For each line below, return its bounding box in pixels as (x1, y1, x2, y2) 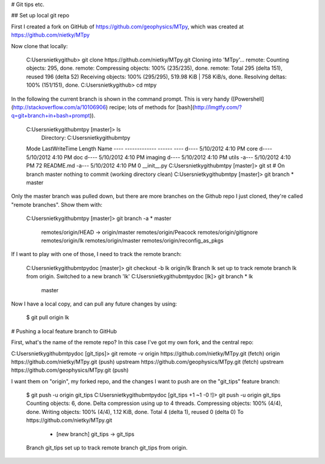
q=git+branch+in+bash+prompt (11, 112, 90, 119)
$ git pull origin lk (26, 314, 69, 321)
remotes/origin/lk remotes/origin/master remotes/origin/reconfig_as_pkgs (41, 237, 224, 244)
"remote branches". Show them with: (11, 201, 102, 208)
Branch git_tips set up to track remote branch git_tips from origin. (26, 444, 188, 451)
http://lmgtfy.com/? (194, 103, 242, 111)
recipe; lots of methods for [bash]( (109, 103, 195, 111)
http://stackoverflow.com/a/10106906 (13, 103, 107, 111)
